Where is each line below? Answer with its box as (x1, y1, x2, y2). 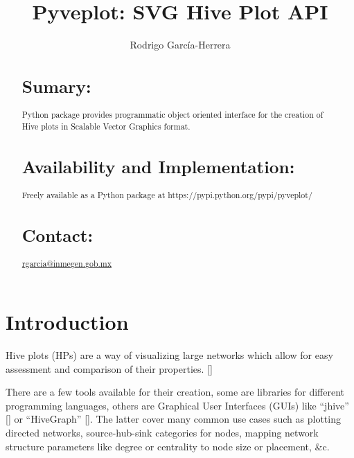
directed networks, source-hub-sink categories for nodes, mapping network (6, 425, 319, 439)
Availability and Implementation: (21, 154, 295, 178)
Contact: (21, 223, 94, 247)
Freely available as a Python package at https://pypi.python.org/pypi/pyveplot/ (21, 189, 312, 201)
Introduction (6, 308, 129, 336)
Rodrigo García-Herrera (130, 37, 231, 52)
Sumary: (21, 74, 91, 98)
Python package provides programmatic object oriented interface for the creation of (21, 109, 324, 121)
